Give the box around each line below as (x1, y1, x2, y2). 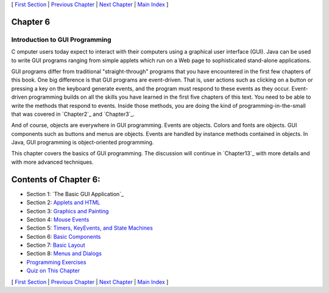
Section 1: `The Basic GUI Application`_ (26, 190, 124, 197)
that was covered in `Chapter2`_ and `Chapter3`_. (11, 110, 135, 118)
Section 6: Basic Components (26, 233, 101, 240)
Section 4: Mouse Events (26, 216, 90, 223)
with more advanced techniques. (11, 158, 94, 166)
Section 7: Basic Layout (26, 241, 85, 249)
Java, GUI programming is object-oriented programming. (11, 139, 154, 146)
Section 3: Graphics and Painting (26, 207, 109, 214)
